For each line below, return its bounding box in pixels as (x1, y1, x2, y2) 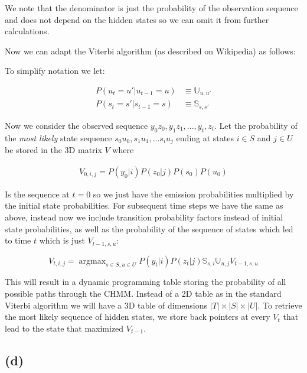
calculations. (5, 25, 50, 37)
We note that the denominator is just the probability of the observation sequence (5, 2, 298, 14)
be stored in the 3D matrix (5, 144, 102, 156)
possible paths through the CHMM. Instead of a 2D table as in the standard (5, 287, 282, 300)
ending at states (176, 131, 234, 144)
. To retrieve (257, 299, 302, 311)
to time (5, 234, 31, 246)
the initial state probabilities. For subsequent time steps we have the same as (5, 199, 283, 212)
